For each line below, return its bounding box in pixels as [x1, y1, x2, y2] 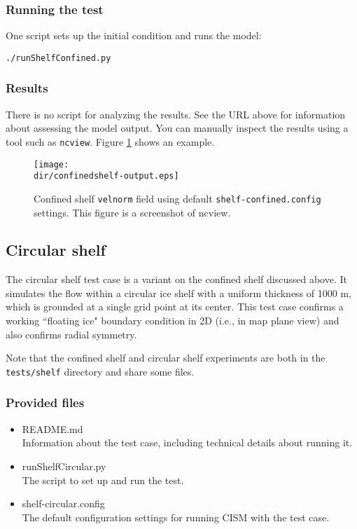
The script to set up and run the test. [22, 472, 184, 487]
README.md [22, 421, 83, 436]
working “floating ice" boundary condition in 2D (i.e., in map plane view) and [6, 313, 339, 328]
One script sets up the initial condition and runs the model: [6, 28, 262, 43]
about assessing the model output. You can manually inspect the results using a [6, 121, 349, 135]
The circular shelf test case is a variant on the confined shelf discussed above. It [6, 272, 347, 287]
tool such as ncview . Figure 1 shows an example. [6, 134, 215, 149]
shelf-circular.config [22, 496, 105, 511]
